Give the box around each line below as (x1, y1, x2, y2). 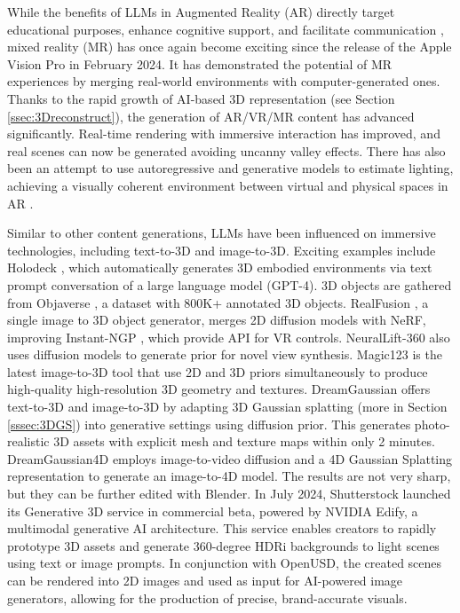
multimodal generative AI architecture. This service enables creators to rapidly (7, 519, 437, 538)
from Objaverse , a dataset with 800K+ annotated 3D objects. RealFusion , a (7, 293, 429, 311)
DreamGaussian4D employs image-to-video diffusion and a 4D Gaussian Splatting (7, 449, 453, 468)
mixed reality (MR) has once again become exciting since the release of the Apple (7, 37, 452, 56)
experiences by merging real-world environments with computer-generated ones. (7, 72, 440, 90)
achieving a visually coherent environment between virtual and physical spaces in (7, 176, 448, 194)
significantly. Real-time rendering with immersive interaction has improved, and (7, 124, 440, 143)
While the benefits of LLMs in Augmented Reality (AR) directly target (7, 3, 395, 20)
